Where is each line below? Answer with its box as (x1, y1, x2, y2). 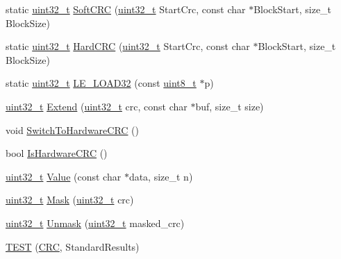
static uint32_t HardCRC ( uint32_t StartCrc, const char (6, 39, 250, 53)
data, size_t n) (128, 169, 193, 183)
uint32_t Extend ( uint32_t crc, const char (6, 99, 188, 113)
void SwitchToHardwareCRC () (6, 122, 140, 137)
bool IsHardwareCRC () (6, 146, 108, 160)
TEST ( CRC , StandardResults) (6, 239, 140, 253)
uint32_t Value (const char (6, 169, 122, 183)
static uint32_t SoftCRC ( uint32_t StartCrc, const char (6, 2, 246, 16)
